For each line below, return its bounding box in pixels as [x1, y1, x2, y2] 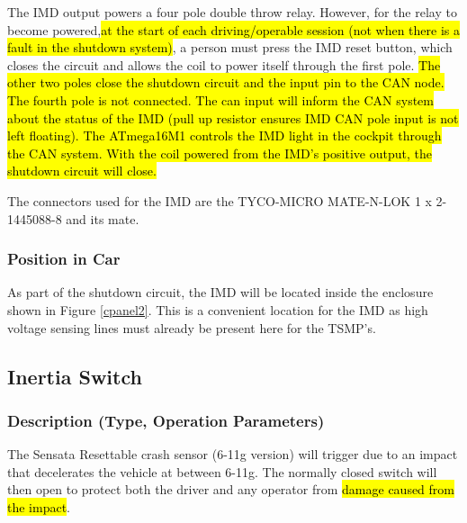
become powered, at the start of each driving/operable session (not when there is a [7, 20, 460, 39]
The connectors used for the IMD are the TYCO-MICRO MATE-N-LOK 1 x [7, 191, 432, 210]
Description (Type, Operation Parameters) [7, 409, 325, 431]
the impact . [7, 497, 71, 516]
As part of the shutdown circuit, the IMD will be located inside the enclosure [7, 283, 434, 302]
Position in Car [7, 248, 121, 270]
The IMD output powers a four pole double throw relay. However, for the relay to [7, 3, 457, 21]
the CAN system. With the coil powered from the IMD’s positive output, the [7, 143, 432, 162]
